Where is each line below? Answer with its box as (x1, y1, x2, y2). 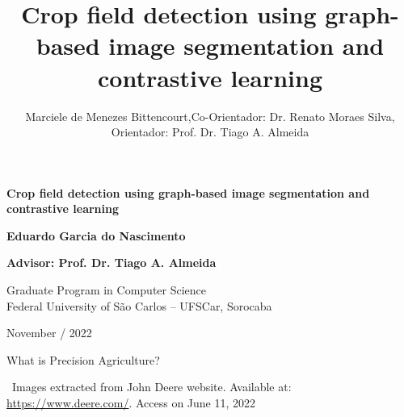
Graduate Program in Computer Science (6, 281, 207, 298)
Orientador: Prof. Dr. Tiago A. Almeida (111, 123, 309, 140)
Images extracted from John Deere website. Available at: (12, 378, 292, 395)
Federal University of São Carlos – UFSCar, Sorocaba (6, 297, 272, 314)
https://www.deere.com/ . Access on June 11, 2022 (6, 394, 256, 411)
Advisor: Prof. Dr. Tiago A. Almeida (6, 254, 217, 271)
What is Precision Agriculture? (6, 351, 160, 368)
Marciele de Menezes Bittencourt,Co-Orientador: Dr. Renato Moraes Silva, (25, 107, 395, 124)
